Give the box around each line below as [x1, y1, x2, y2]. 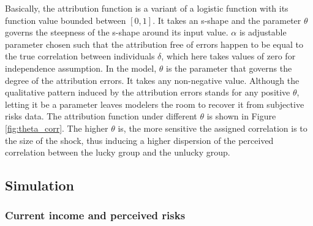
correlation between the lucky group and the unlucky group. [5, 146, 230, 159]
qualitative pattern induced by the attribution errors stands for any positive [5, 86, 290, 99]
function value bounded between [5, 13, 126, 26]
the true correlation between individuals [5, 50, 155, 62]
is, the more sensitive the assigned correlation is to [118, 121, 307, 134]
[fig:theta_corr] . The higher [5, 121, 108, 134]
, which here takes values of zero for [161, 50, 296, 62]
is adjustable [239, 26, 287, 39]
